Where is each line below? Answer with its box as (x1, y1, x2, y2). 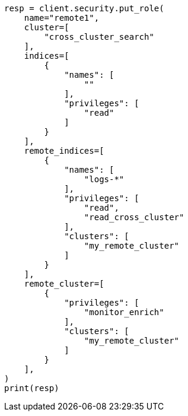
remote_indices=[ (24, 146, 104, 155)
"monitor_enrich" (84, 307, 164, 317)
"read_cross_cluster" (84, 212, 184, 222)
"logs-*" (84, 174, 125, 184)
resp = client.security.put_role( (4, 4, 164, 13)
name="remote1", (24, 13, 100, 23)
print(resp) (4, 383, 59, 393)
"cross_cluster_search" (44, 32, 154, 42)
